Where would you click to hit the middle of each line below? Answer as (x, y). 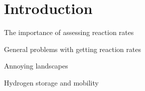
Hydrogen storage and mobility (51, 82)
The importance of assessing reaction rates (69, 32)
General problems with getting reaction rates (72, 49)
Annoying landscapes (36, 66)
